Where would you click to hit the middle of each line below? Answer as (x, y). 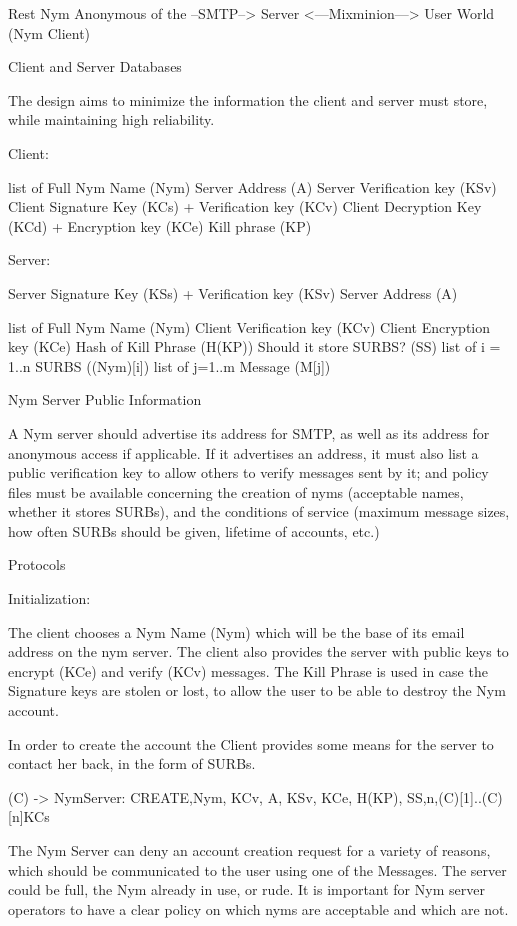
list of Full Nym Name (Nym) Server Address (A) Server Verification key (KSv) (252, 186)
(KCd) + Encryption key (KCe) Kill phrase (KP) (160, 225)
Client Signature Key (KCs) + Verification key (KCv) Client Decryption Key (245, 206)
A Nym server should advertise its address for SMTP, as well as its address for (249, 432)
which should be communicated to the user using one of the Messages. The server (257, 869)
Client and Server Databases (95, 66)
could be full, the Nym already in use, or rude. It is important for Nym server (246, 889)
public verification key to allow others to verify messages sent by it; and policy (248, 472)
